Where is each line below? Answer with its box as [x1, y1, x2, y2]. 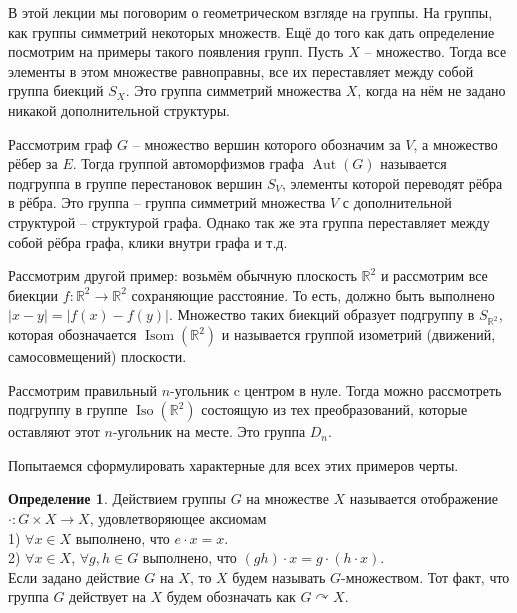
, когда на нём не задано [357, 80, 506, 101]
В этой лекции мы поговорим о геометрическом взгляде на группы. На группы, [8, 2, 493, 22]
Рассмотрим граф [8, 133, 113, 154]
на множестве [246, 488, 329, 509]
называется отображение [349, 488, 498, 509]
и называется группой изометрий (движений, [221, 324, 496, 345]
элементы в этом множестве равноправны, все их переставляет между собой [8, 60, 474, 81]
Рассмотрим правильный [8, 379, 157, 400]
